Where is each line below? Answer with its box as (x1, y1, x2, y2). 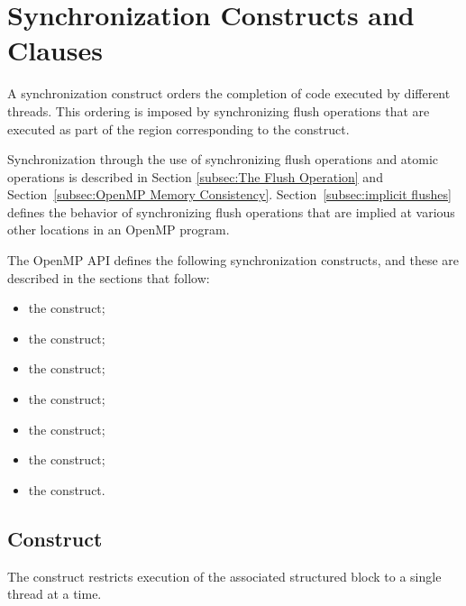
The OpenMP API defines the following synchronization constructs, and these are (7, 251, 460, 270)
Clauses (7, 32, 103, 69)
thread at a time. (7, 584, 102, 603)
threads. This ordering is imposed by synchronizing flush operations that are (7, 101, 430, 120)
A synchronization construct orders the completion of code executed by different (7, 84, 451, 103)
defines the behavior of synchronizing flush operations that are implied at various (7, 202, 455, 221)
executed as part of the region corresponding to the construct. (7, 119, 350, 138)
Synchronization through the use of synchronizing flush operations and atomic (7, 150, 439, 169)
